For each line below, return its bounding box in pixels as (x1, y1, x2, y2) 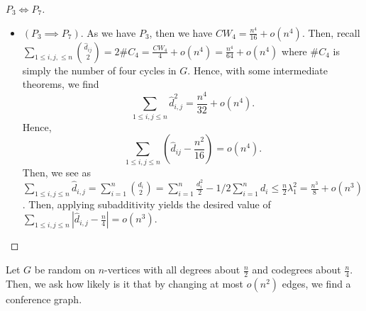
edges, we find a (282, 276, 351, 290)
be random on (34, 262, 95, 277)
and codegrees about (252, 262, 341, 277)
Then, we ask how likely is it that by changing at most (6, 276, 244, 290)
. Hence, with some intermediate (187, 62, 328, 77)
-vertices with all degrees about (104, 262, 240, 277)
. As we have (80, 25, 136, 40)
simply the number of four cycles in (22, 62, 177, 77)
